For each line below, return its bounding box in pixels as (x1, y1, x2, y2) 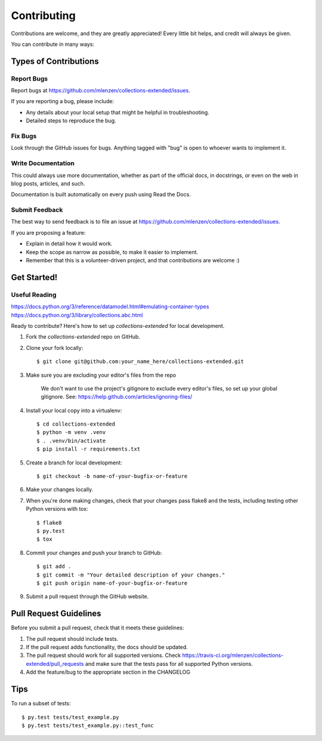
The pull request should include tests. (26, 635, 119, 642)
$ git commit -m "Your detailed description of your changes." (36, 571, 225, 578)
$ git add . (36, 563, 72, 570)
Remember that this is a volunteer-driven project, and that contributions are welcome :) (26, 257, 240, 264)
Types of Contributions (11, 56, 99, 66)
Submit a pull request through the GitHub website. (26, 593, 149, 600)
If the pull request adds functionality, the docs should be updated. (26, 644, 188, 651)
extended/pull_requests (26, 660, 84, 667)
